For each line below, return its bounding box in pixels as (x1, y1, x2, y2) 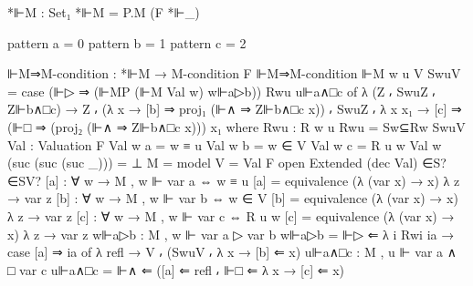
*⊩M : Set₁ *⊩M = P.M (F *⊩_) (7, 3, 200, 21)
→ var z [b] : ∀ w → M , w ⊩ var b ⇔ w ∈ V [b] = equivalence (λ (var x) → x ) (7, 189, 458, 208)
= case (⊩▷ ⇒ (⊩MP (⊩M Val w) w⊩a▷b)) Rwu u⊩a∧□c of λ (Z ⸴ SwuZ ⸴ (7, 81, 436, 100)
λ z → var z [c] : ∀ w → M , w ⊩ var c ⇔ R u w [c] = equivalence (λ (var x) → (7, 206, 455, 225)
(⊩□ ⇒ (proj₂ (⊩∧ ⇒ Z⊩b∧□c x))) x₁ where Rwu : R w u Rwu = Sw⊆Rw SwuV (7, 117, 466, 136)
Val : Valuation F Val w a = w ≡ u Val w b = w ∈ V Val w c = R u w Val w (7, 135, 442, 154)
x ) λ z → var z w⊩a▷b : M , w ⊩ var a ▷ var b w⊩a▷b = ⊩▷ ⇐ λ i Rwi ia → (7, 224, 455, 243)
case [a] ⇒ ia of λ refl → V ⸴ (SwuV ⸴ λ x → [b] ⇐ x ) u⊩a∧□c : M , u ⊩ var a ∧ (7, 242, 457, 261)
